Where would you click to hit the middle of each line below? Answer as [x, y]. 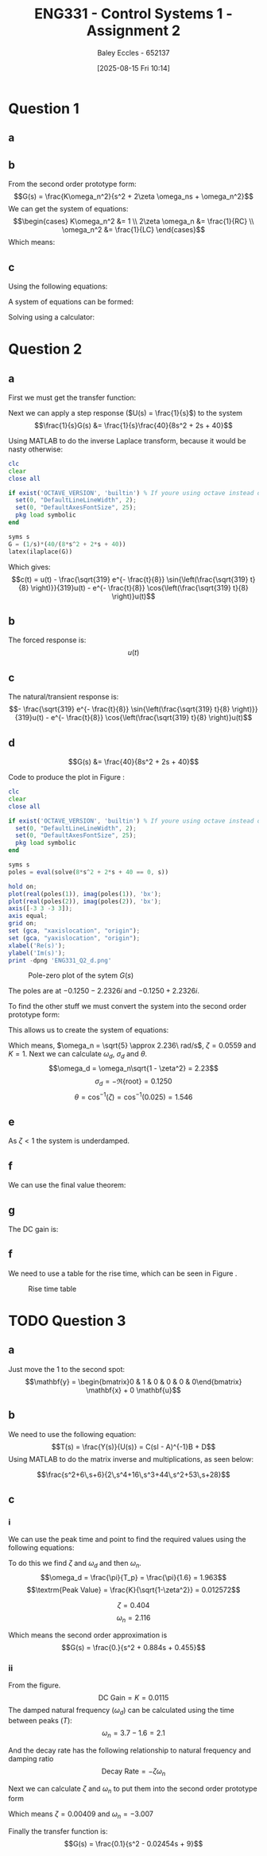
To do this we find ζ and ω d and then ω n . [75, 1564]
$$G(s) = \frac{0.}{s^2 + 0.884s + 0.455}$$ [133, 1647]
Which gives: [29, 567]
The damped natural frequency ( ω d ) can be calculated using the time [121, 1711]
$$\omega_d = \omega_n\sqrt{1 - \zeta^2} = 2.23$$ [133, 1068]
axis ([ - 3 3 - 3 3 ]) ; [41, 909]
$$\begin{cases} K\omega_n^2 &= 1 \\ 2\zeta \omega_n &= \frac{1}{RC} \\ [133, 221]
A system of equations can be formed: [71, 301]
